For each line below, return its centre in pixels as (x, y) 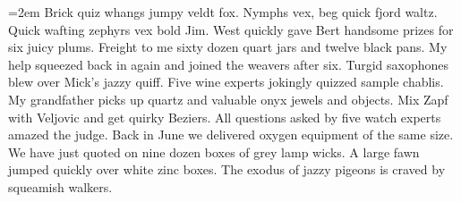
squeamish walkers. (60, 186)
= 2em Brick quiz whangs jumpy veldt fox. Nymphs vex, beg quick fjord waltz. (223, 12)
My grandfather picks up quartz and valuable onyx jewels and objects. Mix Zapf (228, 99)
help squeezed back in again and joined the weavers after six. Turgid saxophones (229, 64)
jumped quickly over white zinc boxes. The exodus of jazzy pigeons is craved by (227, 169)
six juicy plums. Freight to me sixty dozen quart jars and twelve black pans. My (228, 47)
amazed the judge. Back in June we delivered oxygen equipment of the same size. (231, 135)
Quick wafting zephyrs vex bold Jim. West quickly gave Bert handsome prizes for (231, 29)
